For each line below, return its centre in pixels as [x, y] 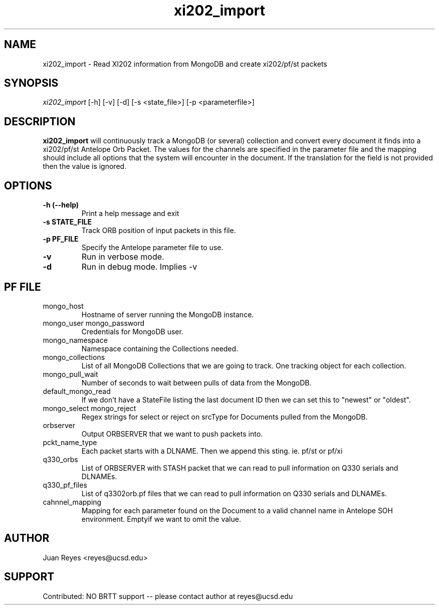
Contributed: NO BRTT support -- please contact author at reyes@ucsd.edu [168, 596]
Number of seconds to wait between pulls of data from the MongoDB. [196, 382]
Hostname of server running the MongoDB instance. [168, 314]
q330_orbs [60, 459]
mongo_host [63, 306]
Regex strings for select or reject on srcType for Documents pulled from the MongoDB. [225, 417]
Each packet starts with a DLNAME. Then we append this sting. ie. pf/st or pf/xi [212, 451]
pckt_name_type [70, 442]
